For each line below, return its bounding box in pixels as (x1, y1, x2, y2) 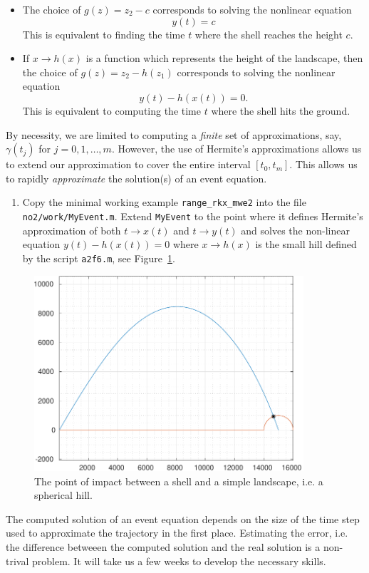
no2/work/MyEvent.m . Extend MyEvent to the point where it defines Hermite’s (22, 209, 363, 223)
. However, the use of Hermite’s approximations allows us (111, 141, 362, 156)
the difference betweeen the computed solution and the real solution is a (6, 540, 321, 554)
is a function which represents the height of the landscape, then (85, 51, 363, 66)
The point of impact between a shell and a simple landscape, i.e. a (34, 473, 323, 488)
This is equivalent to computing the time (22, 103, 201, 118)
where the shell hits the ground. (211, 103, 350, 118)
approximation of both (22, 222, 121, 237)
